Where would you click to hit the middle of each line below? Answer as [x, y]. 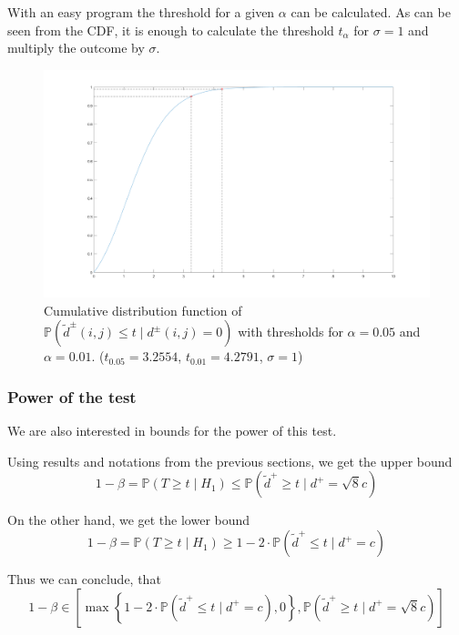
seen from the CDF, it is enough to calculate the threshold [171, 30]
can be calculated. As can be [371, 12]
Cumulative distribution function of [143, 310]
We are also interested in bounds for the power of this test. [172, 431]
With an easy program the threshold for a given [141, 12]
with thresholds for [291, 332]
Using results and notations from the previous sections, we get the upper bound [230, 461]
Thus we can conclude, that [84, 579]
